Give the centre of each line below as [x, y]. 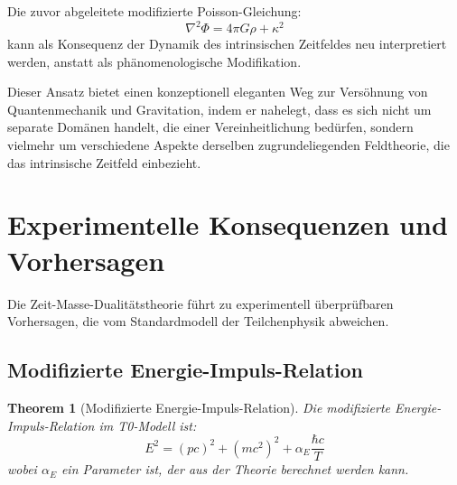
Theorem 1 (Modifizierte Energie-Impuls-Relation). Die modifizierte [199, 407]
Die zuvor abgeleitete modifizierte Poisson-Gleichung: [154, 11]
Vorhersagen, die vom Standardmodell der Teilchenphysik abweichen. [198, 321]
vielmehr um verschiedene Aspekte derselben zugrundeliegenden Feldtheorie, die [228, 145]
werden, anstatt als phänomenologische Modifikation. [154, 61]
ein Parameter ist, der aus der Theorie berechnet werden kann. [235, 469]
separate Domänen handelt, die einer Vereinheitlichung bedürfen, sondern [210, 127]
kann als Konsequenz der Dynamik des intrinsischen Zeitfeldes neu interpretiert [227, 44]
